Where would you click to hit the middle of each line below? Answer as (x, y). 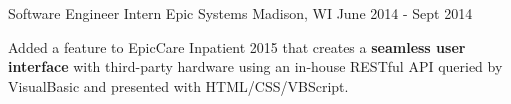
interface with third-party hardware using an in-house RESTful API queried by (255, 66)
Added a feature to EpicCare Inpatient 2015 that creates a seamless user (237, 46)
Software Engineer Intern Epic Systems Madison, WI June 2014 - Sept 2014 (240, 13)
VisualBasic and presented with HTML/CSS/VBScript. (178, 85)
